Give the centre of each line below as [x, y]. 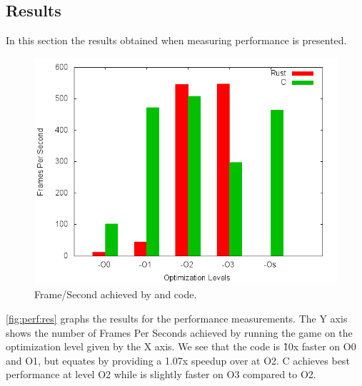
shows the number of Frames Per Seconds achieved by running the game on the [179, 332]
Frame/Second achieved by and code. [116, 294]
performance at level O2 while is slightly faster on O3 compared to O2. [161, 374]
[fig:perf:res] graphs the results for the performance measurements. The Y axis [177, 318]
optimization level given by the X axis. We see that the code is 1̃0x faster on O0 [181, 346]
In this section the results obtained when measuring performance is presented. [176, 40]
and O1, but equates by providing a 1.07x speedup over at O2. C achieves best [178, 360]
